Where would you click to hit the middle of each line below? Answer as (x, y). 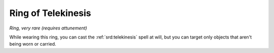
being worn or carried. (33, 44)
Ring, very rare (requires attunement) (48, 28)
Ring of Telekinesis (50, 13)
